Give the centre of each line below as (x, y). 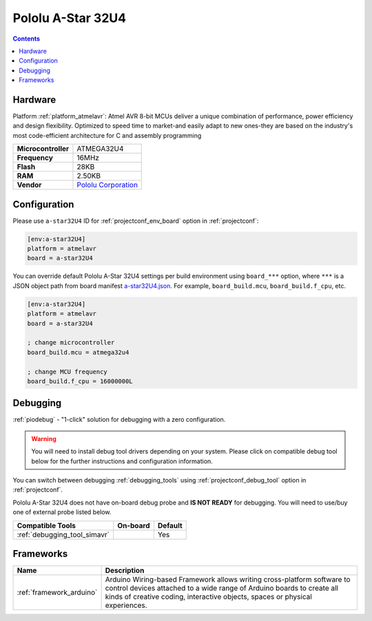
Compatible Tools (46, 525)
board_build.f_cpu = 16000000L (80, 381)
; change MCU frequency (68, 371)
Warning (44, 438)
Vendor (29, 185)
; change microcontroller (71, 343)
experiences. (126, 605)
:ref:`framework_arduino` (57, 593)
